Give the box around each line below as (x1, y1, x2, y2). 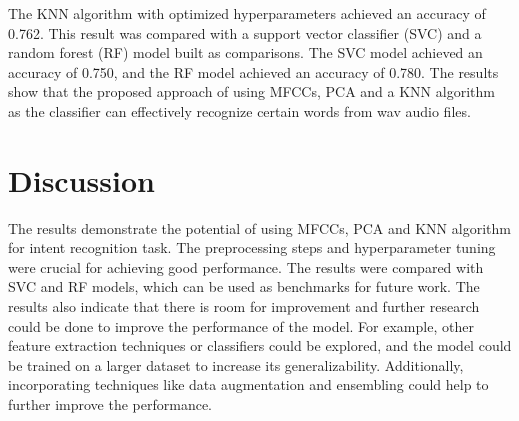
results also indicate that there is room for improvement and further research (8, 296, 480, 317)
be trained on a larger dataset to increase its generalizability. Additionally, (8, 354, 464, 375)
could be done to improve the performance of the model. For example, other (8, 315, 474, 336)
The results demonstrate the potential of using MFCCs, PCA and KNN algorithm (8, 217, 511, 238)
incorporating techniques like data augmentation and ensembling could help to (8, 374, 489, 395)
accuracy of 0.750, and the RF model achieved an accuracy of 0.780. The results (8, 61, 499, 82)
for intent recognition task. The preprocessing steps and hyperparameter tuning (8, 237, 496, 258)
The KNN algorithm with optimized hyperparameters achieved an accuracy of (8, 3, 486, 23)
